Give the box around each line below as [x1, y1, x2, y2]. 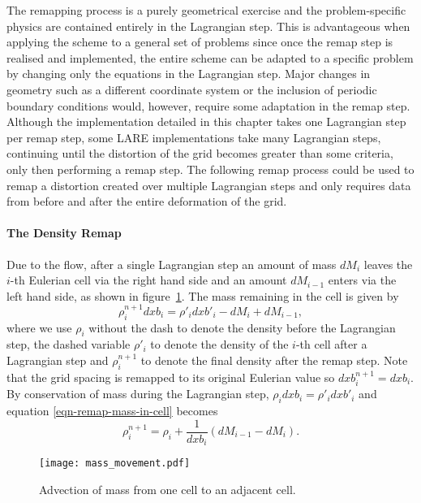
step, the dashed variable [6, 336, 131, 353]
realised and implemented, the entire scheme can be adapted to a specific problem [6, 49, 414, 66]
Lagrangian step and [6, 351, 109, 368]
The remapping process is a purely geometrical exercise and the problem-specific [6, 2, 406, 18]
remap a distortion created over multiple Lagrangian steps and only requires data [6, 176, 411, 193]
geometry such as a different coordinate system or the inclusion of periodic [6, 80, 377, 98]
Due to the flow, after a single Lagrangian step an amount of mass [6, 255, 337, 272]
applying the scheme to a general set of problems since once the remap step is [6, 33, 393, 50]
